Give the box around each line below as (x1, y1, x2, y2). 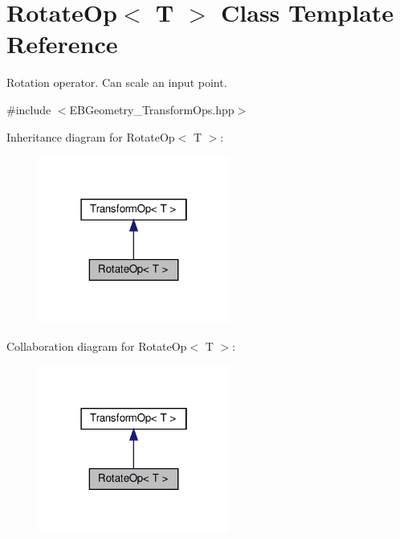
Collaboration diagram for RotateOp (6, 337, 187, 354)
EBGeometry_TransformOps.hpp (69, 101, 235, 117)
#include (6, 101, 51, 117)
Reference (6, 27, 118, 60)
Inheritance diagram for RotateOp (6, 128, 175, 145)
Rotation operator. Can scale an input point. (6, 74, 227, 91)
